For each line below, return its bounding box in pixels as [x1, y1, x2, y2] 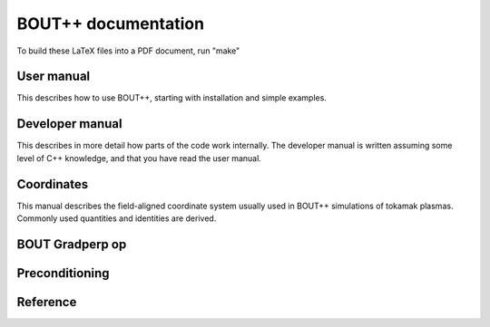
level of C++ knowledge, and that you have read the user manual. [16, 152, 262, 163]
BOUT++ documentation [16, 14, 204, 34]
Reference [16, 294, 77, 310]
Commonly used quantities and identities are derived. [16, 213, 217, 224]
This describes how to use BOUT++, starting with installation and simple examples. [16, 92, 327, 103]
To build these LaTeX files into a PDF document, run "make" [16, 45, 240, 56]
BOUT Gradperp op [16, 236, 127, 252]
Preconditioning [16, 265, 110, 281]
